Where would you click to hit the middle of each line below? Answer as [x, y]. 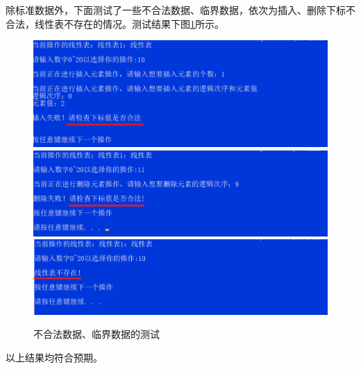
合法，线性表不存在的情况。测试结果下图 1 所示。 [115, 23]
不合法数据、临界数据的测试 [96, 334]
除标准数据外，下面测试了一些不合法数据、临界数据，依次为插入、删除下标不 [180, 10]
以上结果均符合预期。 [54, 357]
